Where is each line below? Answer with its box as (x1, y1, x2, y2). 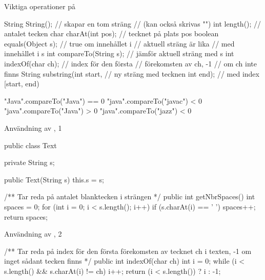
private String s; (4, 157, 55, 168)
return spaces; (4, 211, 48, 222)
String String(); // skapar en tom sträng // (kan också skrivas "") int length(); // (4, 18, 261, 29)
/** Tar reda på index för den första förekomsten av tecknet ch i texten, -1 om (4, 245, 252, 256)
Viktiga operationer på (4, 1, 75, 11)
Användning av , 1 (4, 122, 62, 133)
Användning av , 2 (4, 228, 62, 239)
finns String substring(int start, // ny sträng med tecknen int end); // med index (4, 68, 259, 79)
